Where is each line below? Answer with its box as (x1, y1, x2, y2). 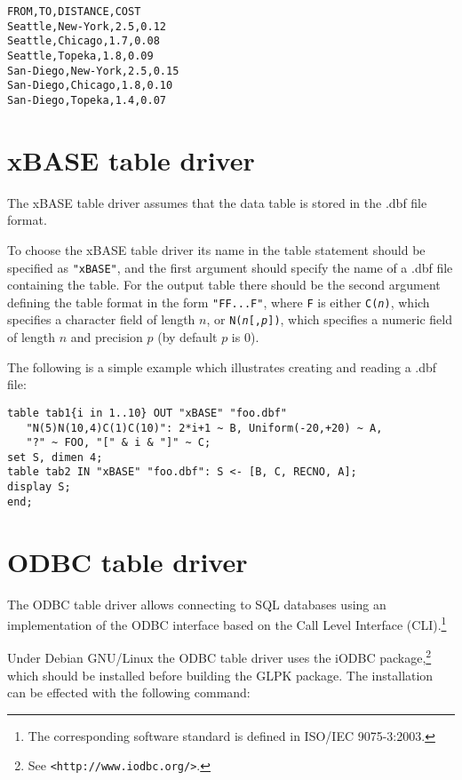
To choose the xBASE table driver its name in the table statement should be (7, 240, 426, 259)
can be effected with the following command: (7, 683, 251, 702)
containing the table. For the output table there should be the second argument (7, 275, 441, 294)
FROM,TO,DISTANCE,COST (7, 5, 141, 18)
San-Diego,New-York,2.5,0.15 (7, 64, 179, 77)
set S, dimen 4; (7, 450, 103, 464)
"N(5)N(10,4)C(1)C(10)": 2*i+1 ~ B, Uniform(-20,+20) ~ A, (26, 421, 383, 434)
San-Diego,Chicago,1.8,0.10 (7, 79, 173, 92)
